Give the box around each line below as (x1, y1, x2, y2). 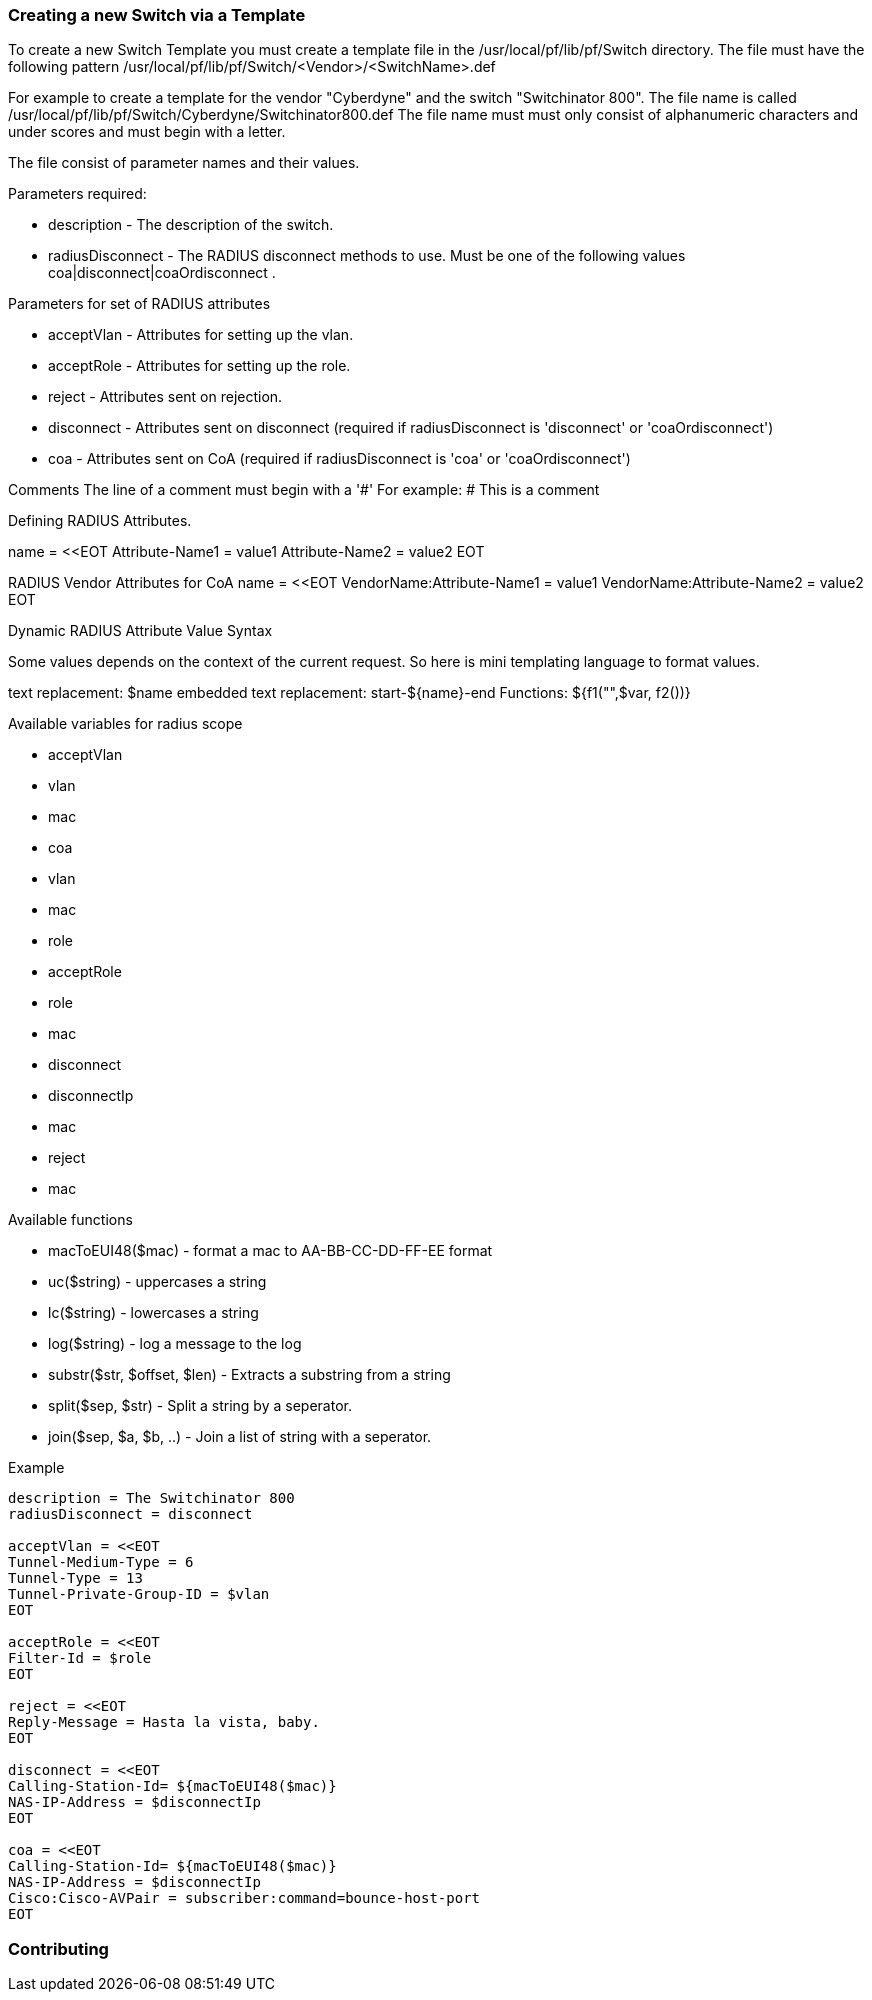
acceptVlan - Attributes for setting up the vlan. (48, 326, 354, 344)
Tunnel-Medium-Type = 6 (8, 1554, 194, 1571)
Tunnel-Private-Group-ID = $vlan (8, 1586, 270, 1603)
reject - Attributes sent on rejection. (48, 388, 283, 406)
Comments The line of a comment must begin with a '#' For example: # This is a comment (8, 481, 600, 499)
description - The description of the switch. (48, 216, 334, 234)
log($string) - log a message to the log (48, 1335, 302, 1353)
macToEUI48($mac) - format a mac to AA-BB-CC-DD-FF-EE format (48, 1242, 493, 1260)
